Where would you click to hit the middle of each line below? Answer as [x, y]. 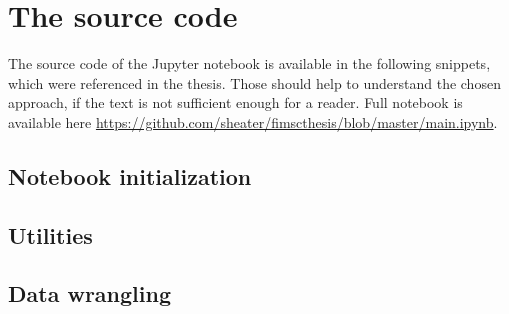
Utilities [50, 234]
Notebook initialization [130, 175]
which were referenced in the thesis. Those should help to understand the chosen [254, 82]
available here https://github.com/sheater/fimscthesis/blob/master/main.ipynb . [253, 121]
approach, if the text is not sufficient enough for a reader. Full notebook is [235, 102]
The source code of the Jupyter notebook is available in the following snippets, [249, 63]
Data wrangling [89, 293]
